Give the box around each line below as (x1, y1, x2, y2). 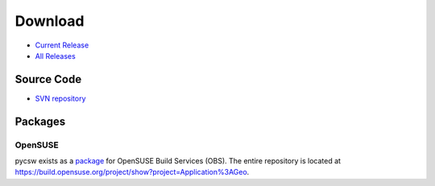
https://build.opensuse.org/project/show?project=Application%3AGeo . (14, 167, 250, 177)
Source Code (14, 72, 82, 86)
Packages (14, 114, 66, 128)
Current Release (35, 40, 89, 50)
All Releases (35, 51, 76, 60)
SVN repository (35, 93, 86, 103)
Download (14, 12, 85, 30)
